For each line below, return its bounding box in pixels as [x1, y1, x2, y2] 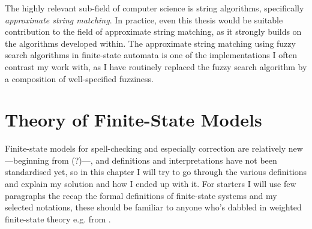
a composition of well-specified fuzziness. [5, 72, 154, 85]
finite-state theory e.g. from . [5, 212, 111, 225]
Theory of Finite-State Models [5, 107, 262, 132]
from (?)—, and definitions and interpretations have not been [52, 153, 277, 166]
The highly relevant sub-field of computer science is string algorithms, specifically [5, 2, 304, 14]
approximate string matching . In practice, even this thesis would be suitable [5, 13, 283, 26]
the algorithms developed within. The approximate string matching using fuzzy [5, 37, 296, 49]
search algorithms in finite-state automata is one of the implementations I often [5, 49, 297, 61]
